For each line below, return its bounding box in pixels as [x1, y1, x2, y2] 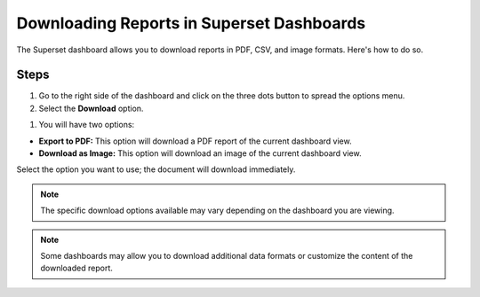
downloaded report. [40, 262, 113, 274]
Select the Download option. [38, 103, 144, 113]
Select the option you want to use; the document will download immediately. [16, 164, 296, 175]
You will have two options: [38, 120, 135, 130]
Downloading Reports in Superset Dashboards [16, 13, 366, 33]
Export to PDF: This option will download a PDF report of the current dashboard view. [38, 136, 352, 146]
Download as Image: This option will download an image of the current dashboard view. [38, 148, 362, 159]
